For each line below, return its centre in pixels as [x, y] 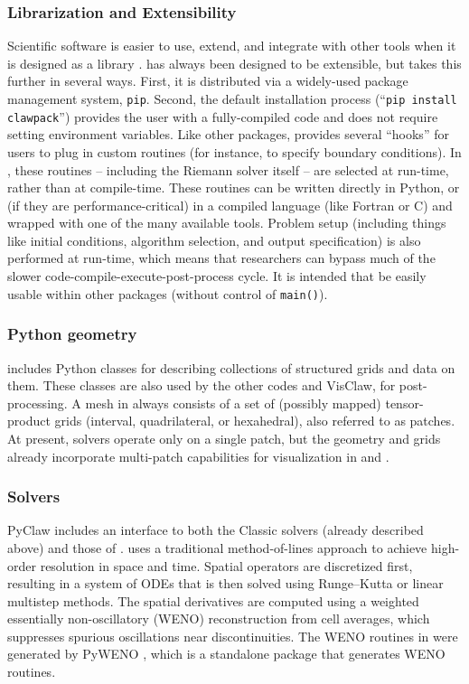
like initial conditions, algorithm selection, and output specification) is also [214, 240]
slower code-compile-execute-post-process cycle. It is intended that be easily [217, 276]
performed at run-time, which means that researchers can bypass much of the [221, 258]
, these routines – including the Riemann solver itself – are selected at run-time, [228, 169]
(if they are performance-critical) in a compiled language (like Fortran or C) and [230, 205]
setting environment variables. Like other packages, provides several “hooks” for [228, 134]
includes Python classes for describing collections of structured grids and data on [231, 367]
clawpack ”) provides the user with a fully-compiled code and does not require [223, 116]
